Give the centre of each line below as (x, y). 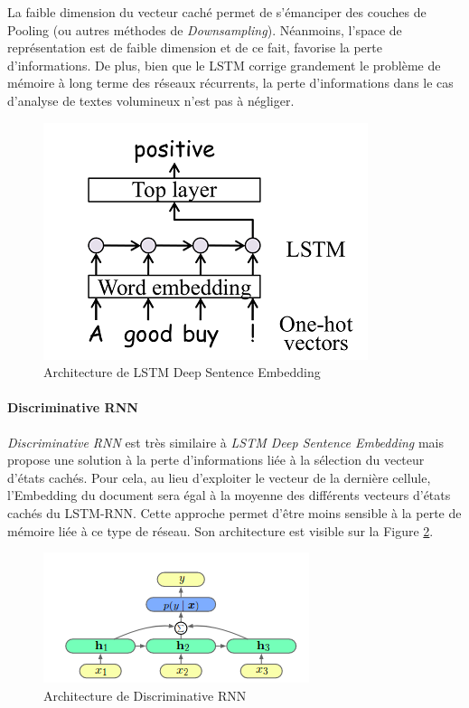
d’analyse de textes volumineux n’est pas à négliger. (151, 100)
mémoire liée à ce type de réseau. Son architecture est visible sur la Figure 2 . (220, 530)
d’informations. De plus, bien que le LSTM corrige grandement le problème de (224, 65)
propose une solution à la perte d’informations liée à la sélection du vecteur (216, 460)
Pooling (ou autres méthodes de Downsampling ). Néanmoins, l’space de (205, 29)
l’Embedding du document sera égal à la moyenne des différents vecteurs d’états (229, 495)
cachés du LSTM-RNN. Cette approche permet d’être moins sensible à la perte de (234, 512)
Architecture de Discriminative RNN (145, 695)
